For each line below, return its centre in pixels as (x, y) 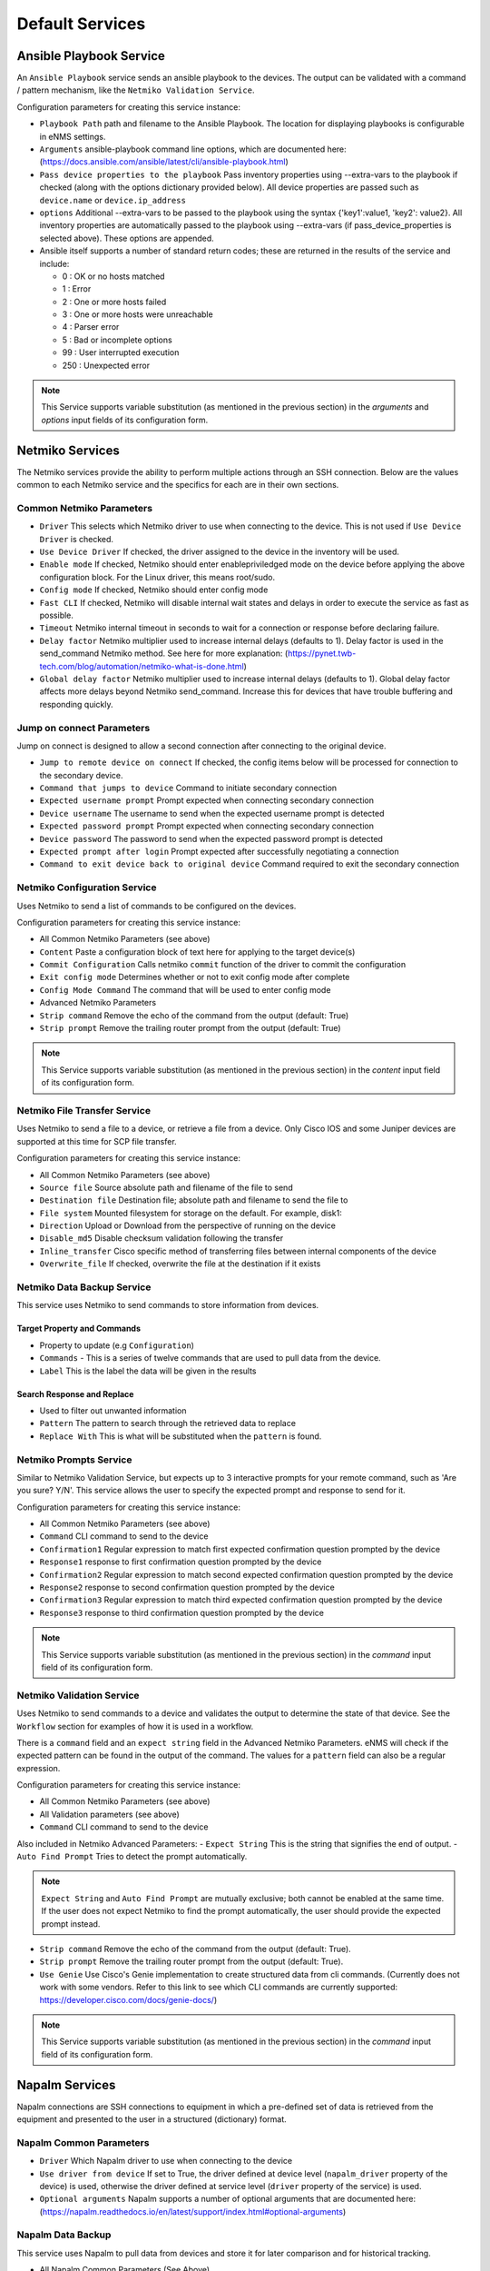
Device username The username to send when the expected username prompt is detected (212, 813)
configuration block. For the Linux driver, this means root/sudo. (157, 577)
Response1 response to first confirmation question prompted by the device (181, 1562)
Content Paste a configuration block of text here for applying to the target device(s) (197, 952)
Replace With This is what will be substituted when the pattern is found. (181, 1436)
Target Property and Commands (78, 1329)
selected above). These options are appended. (127, 238)
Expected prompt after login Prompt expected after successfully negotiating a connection (219, 851)
